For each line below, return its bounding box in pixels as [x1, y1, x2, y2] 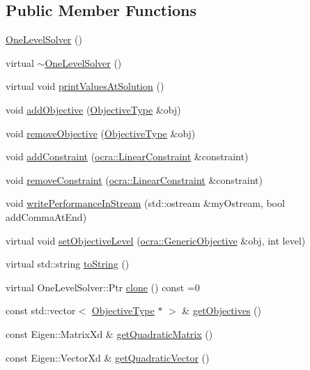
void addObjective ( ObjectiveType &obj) [6, 102, 181, 116]
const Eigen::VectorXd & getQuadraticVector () [6, 350, 210, 364]
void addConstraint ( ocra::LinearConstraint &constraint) [6, 149, 249, 164]
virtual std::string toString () [6, 256, 130, 271]
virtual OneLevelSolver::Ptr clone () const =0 [6, 279, 200, 294]
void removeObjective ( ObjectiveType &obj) [6, 125, 196, 140]
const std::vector [6, 303, 76, 318]
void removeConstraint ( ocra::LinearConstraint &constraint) [6, 172, 263, 187]
